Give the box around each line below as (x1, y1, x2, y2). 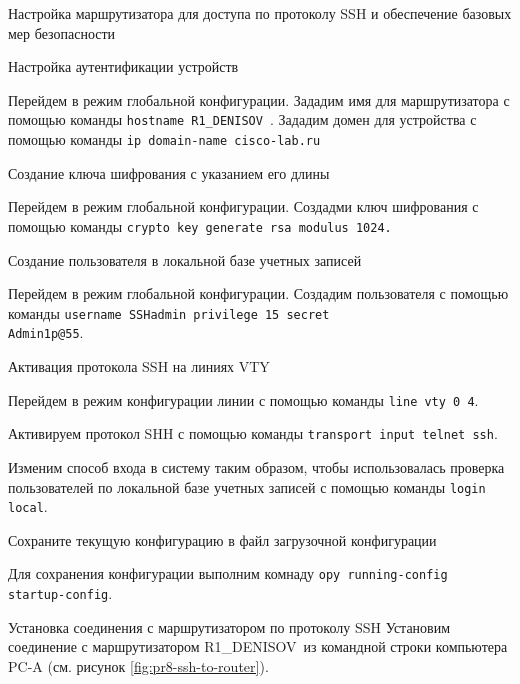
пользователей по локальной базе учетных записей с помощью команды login (8, 476, 486, 497)
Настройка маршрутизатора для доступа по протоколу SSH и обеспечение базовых (8, 3, 512, 23)
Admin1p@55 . (8, 322, 84, 343)
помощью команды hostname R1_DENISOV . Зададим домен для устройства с (8, 109, 477, 130)
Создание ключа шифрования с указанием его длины (8, 162, 330, 183)
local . (8, 496, 48, 517)
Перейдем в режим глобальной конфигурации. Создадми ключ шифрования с (8, 196, 479, 217)
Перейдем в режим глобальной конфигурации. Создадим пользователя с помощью (8, 283, 509, 304)
